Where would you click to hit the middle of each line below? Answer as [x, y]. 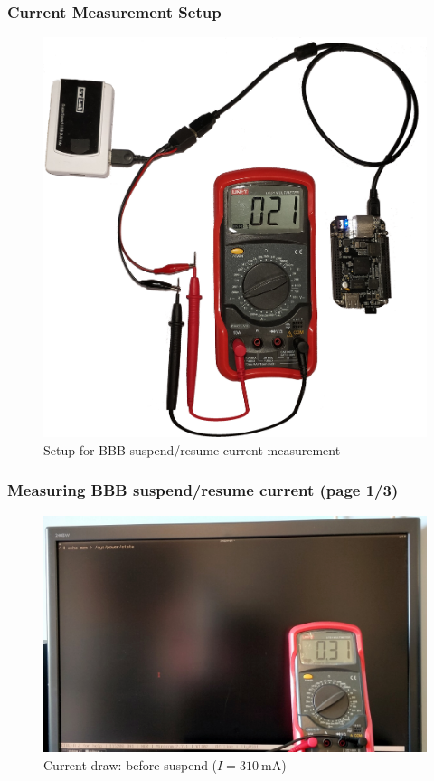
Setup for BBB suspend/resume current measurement [192, 449]
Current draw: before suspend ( [131, 765]
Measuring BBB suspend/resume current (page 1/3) [203, 490]
